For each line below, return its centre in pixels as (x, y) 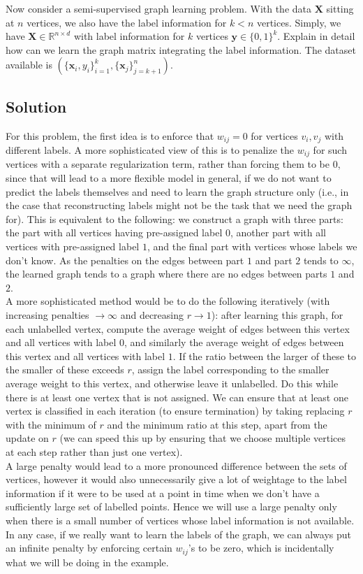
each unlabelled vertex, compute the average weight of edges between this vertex (178, 328)
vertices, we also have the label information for (127, 22)
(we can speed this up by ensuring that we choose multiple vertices (203, 438)
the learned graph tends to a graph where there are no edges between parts (166, 274)
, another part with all (278, 232)
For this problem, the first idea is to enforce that (110, 135)
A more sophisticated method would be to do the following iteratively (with (168, 301)
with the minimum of (51, 424)
